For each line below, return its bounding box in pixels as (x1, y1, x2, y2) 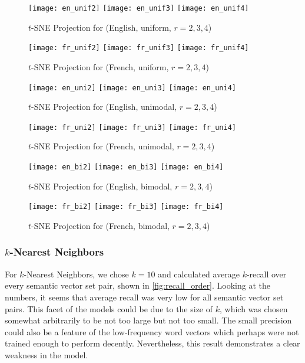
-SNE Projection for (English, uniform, (31, 21, 171, 33)
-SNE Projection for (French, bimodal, (31, 219, 170, 231)
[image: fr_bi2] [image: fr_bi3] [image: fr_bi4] (28, 202, 224, 211)
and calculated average (158, 267, 240, 280)
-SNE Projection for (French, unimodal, (31, 140, 174, 152)
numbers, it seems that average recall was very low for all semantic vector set (5, 290, 284, 303)
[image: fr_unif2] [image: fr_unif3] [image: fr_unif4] (28, 44, 249, 53)
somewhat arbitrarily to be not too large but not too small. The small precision (5, 314, 292, 326)
